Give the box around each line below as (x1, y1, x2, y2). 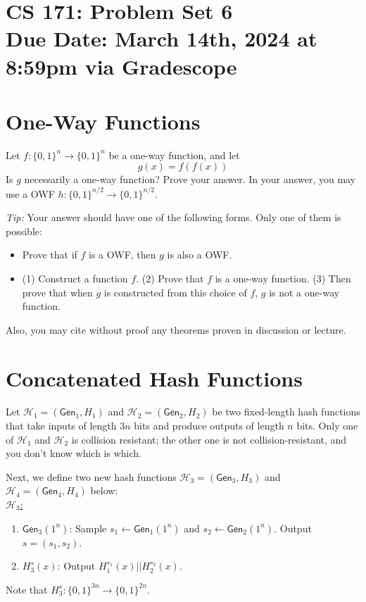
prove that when (22, 284, 93, 299)
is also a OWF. (167, 247, 232, 262)
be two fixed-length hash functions (212, 404, 360, 419)
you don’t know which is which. (6, 446, 141, 460)
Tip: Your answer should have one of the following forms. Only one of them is (6, 210, 341, 225)
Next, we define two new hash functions (6, 469, 177, 484)
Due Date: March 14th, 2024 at (6, 24, 317, 53)
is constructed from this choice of (103, 284, 247, 299)
